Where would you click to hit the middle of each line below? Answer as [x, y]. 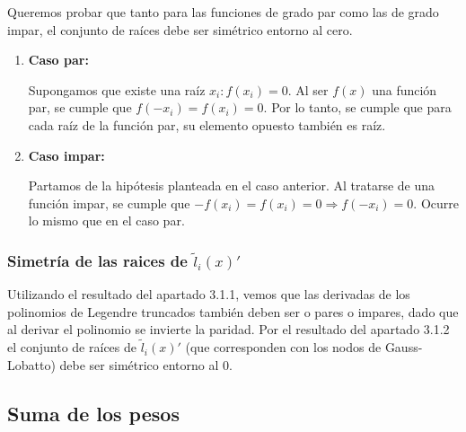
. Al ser [308, 89]
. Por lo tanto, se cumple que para [357, 107]
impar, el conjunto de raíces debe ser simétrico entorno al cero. [180, 29]
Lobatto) [31, 364]
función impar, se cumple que [109, 203]
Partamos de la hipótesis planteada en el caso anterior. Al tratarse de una [232, 185]
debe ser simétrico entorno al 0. [146, 364]
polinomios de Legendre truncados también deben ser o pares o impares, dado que [233, 311]
